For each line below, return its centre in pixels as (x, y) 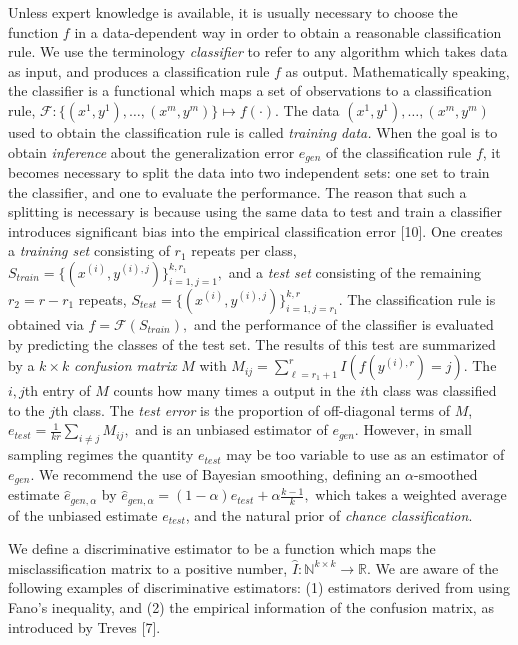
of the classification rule (398, 151)
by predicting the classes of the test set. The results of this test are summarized (252, 343)
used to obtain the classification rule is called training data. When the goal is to (253, 131)
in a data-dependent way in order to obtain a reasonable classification (288, 31)
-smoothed (446, 473)
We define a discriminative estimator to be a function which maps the (222, 548)
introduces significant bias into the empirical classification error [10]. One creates (255, 230)
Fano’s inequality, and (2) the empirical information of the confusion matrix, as (251, 607)
